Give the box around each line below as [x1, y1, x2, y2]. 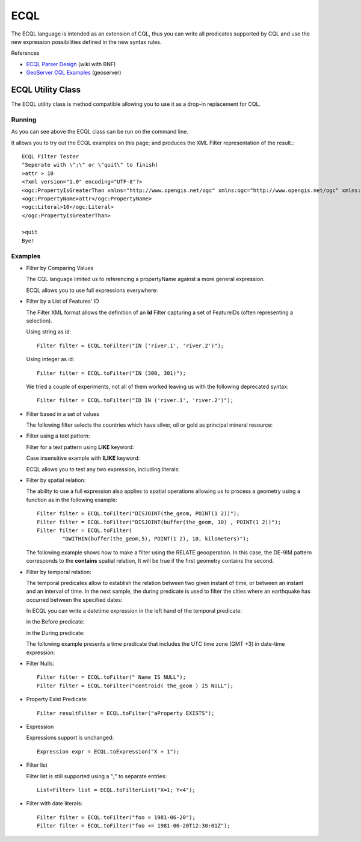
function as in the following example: [26, 496, 117, 503]
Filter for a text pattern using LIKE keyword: [26, 443, 135, 451]
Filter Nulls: [26, 660, 55, 667]
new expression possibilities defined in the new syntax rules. [11, 38, 162, 45]
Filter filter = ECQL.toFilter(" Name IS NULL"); [37, 674, 187, 681]
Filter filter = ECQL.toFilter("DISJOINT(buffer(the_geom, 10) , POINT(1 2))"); [37, 518, 282, 525]
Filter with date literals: [26, 800, 83, 807]
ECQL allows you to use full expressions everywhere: [26, 286, 158, 294]
